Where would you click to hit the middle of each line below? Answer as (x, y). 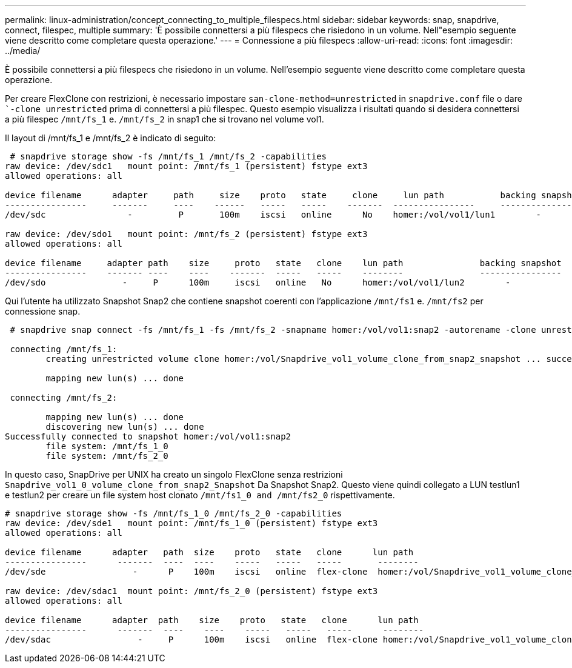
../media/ (23, 51)
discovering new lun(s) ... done (125, 427)
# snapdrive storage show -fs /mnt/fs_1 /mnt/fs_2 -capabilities (168, 156)
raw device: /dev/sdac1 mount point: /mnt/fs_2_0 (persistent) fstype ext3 (191, 591)
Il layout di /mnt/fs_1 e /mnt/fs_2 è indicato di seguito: (111, 138)
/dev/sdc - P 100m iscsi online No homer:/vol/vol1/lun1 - (273, 215)
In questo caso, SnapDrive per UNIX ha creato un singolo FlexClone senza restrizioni (174, 474)
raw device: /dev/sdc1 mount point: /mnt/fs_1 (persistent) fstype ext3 (186, 166)
